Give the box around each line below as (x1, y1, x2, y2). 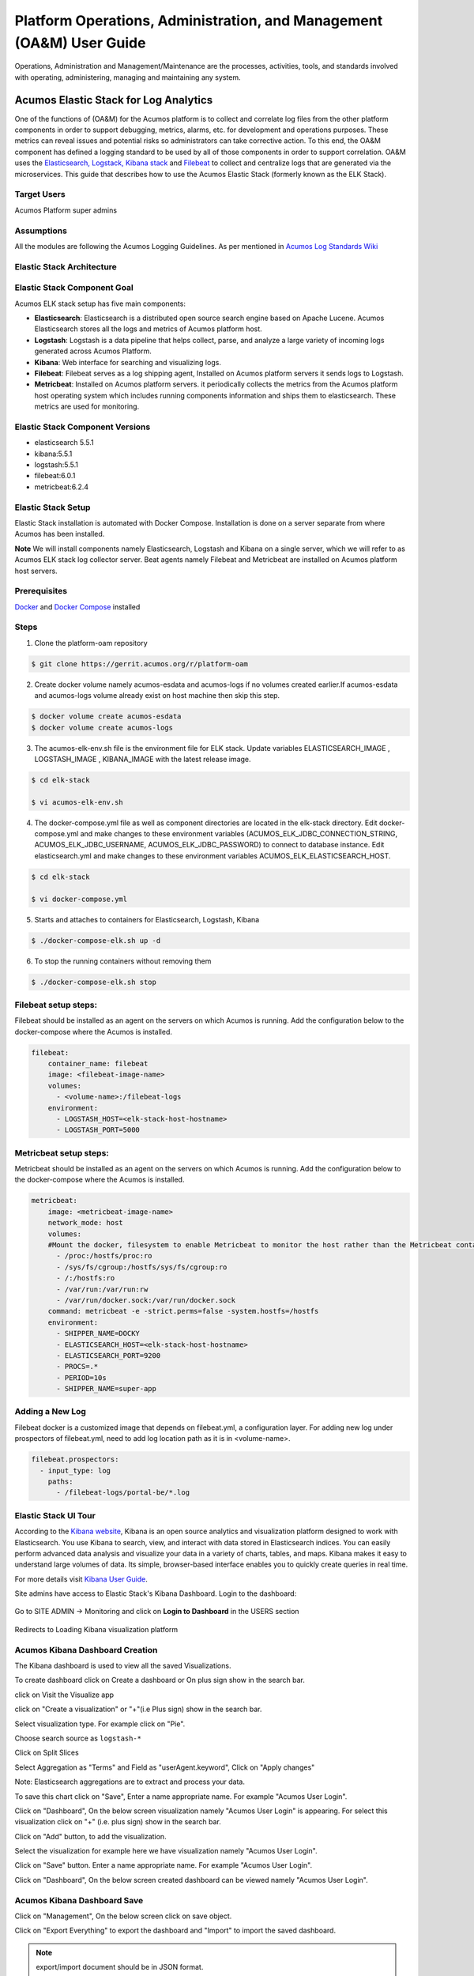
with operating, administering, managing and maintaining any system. (14, 72, 241, 82)
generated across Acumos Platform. (34, 346, 152, 356)
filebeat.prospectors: (31, 1455, 119, 1464)
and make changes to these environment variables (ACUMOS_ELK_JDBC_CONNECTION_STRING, (80, 829, 398, 839)
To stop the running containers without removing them (34, 956, 212, 966)
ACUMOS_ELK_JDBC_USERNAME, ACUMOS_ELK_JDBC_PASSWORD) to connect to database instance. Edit (34, 840, 385, 850)
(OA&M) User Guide (14, 34, 146, 51)
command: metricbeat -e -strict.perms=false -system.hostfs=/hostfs (47, 1307, 319, 1316)
